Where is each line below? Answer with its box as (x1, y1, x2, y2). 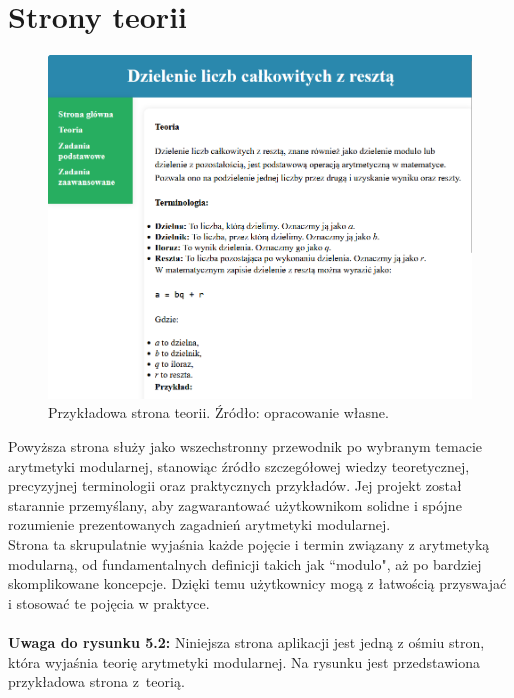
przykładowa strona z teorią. (8, 671, 185, 692)
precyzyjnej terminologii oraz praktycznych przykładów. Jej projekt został (8, 475, 462, 496)
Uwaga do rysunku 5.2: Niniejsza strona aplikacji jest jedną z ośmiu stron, (8, 631, 485, 652)
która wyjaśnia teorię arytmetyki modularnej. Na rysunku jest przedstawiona (8, 651, 480, 672)
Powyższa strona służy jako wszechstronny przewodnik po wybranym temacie (8, 436, 483, 457)
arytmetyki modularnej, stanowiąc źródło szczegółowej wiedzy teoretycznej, (8, 455, 470, 476)
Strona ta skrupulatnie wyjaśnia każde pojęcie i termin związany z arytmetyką (8, 534, 490, 555)
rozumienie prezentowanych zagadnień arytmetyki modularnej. (8, 514, 391, 535)
